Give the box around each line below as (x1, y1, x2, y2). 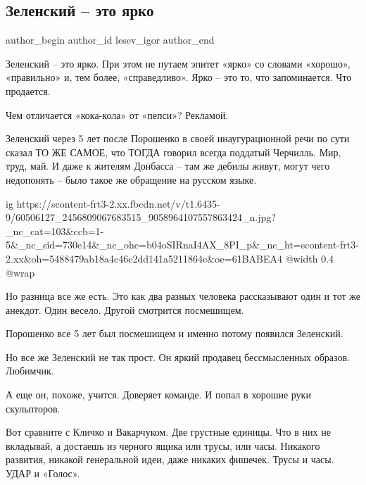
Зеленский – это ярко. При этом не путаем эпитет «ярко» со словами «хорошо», (6, 56, 351, 70)
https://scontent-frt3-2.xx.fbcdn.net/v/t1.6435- (16, 196, 220, 210)
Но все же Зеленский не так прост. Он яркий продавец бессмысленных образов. (6, 349, 350, 364)
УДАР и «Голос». (6, 466, 80, 481)
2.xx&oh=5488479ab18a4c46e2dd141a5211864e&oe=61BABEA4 (6, 251, 282, 265)
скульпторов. (6, 401, 61, 415)
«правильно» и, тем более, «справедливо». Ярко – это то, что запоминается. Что (6, 70, 352, 84)
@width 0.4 (285, 251, 334, 265)
